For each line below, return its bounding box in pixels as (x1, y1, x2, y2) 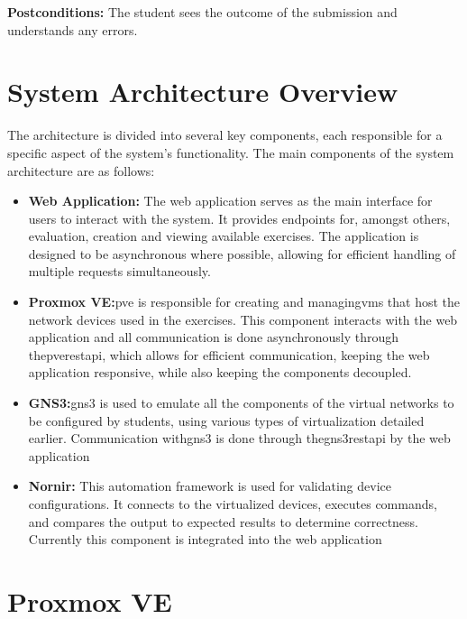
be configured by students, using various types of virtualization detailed (28, 411, 425, 430)
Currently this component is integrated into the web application (28, 530, 382, 549)
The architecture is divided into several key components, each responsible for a (7, 125, 443, 144)
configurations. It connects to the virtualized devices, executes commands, (28, 494, 437, 513)
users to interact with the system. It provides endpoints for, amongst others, (28, 208, 451, 227)
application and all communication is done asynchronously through (28, 328, 399, 346)
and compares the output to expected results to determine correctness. (28, 512, 419, 531)
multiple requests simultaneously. (28, 262, 211, 281)
